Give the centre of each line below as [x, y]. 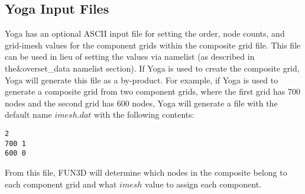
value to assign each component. [203, 184]
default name [28, 114]
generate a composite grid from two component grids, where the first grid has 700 [152, 91]
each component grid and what [61, 184]
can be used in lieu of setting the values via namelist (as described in [130, 56]
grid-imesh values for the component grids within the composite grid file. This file [153, 45]
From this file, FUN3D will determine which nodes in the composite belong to [146, 172]
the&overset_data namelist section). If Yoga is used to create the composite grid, [152, 68]
